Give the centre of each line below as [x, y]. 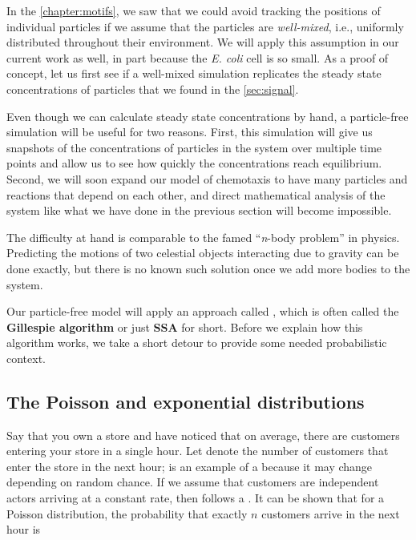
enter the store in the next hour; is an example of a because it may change [190, 466]
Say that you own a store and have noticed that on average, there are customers [203, 435]
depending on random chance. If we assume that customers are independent [193, 482]
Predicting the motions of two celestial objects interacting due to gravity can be [203, 253]
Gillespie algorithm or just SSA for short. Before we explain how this [185, 326]
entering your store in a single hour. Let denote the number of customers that [198, 451]
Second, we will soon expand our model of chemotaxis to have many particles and [207, 178]
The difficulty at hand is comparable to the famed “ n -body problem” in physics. [203, 237]
